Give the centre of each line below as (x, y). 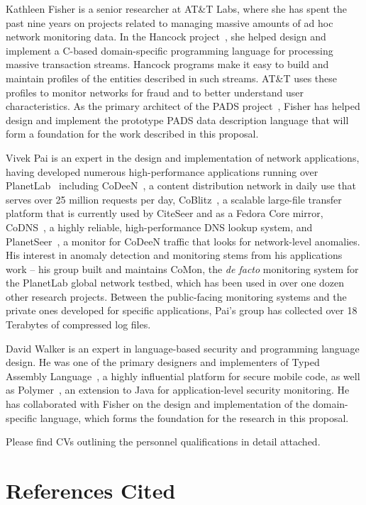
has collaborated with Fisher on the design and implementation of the (158, 404)
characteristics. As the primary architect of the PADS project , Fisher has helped (183, 106)
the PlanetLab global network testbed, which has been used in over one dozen (175, 283)
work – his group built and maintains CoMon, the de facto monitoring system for (182, 268)
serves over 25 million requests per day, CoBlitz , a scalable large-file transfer (174, 199)
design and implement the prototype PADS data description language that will (177, 120)
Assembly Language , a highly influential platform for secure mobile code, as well (183, 376)
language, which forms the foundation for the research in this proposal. (194, 417)
